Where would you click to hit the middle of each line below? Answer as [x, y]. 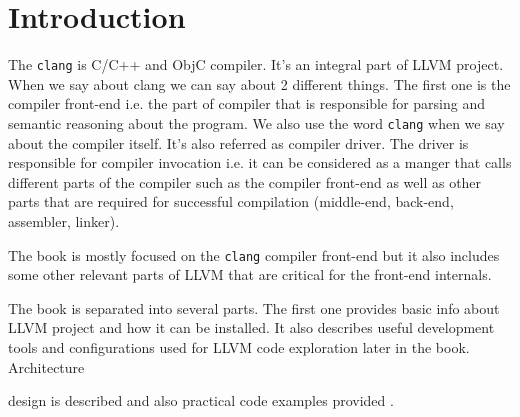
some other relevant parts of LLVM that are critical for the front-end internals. [250, 274]
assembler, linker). [64, 221]
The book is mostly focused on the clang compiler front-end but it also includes [254, 254]
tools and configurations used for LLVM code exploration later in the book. [239, 347]
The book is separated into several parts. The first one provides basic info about [254, 307]
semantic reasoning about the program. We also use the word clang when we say [256, 122]
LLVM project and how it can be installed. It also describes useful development [251, 327]
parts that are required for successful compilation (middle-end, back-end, [231, 201]
